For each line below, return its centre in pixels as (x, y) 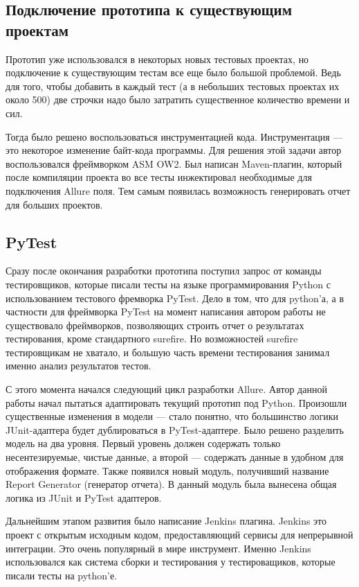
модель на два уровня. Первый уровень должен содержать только (143, 443)
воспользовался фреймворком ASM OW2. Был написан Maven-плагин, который (174, 163)
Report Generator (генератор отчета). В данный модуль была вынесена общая (171, 484)
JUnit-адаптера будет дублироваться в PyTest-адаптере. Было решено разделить (175, 429)
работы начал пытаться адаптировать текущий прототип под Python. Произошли (176, 402)
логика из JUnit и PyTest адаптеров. (84, 497)
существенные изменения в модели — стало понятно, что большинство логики (172, 416)
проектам (37, 29)
